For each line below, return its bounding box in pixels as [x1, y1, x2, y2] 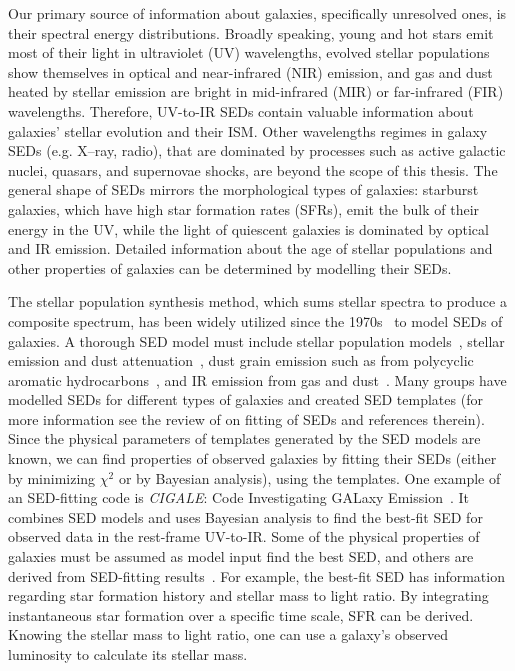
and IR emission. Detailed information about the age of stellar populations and [8, 238, 493, 259]
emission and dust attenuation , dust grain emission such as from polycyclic [8, 350, 474, 371]
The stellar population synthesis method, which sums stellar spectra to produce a [8, 291, 507, 312]
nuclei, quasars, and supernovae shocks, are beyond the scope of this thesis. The [8, 159, 498, 180]
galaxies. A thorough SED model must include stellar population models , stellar [8, 330, 505, 351]
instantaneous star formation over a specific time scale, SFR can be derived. [8, 604, 474, 625]
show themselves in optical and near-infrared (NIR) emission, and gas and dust [8, 61, 493, 82]
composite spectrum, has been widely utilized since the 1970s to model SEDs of [8, 310, 503, 331]
